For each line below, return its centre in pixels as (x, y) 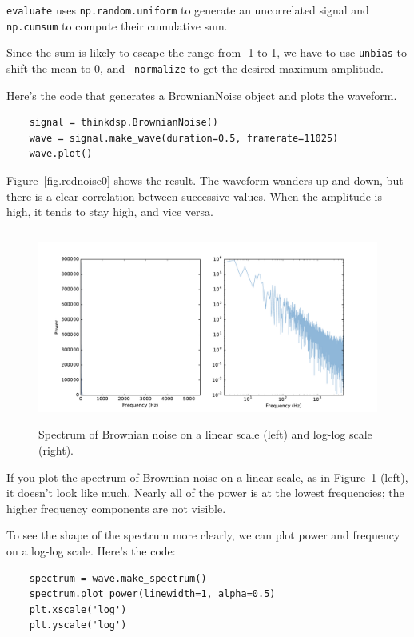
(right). (56, 449)
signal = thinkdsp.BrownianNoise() (123, 123)
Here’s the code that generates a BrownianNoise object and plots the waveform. (202, 95)
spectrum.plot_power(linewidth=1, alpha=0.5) (152, 594)
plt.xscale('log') (78, 609)
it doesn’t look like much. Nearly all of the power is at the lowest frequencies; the (205, 493)
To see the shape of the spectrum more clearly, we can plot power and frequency (203, 535)
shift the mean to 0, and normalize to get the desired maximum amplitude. (195, 68)
